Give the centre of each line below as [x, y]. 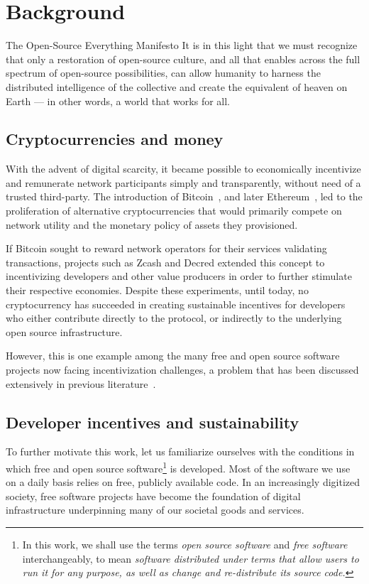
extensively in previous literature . [81, 383]
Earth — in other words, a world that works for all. [118, 101]
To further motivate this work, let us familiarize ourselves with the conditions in [180, 451]
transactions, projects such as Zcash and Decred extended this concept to [165, 262]
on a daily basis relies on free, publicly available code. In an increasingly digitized [183, 482]
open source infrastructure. [64, 331]
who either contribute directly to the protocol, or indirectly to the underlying [174, 318]
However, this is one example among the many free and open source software [173, 356]
